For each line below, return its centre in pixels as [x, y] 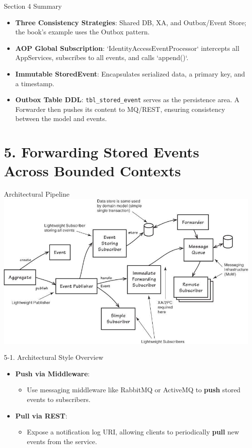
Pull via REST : [41, 415]
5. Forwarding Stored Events [102, 152]
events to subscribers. [59, 399]
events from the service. [62, 441]
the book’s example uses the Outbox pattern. [82, 32]
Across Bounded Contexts [93, 171]
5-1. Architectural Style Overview [54, 357]
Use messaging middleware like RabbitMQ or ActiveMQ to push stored [134, 390]
